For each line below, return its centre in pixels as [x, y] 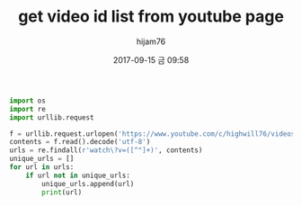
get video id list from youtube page [151, 17]
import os [28, 101]
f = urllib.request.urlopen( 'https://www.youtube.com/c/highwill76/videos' [154, 134]
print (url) [62, 192]
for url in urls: [42, 167]
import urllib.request [52, 117]
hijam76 [151, 41]
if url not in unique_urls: [78, 175]
